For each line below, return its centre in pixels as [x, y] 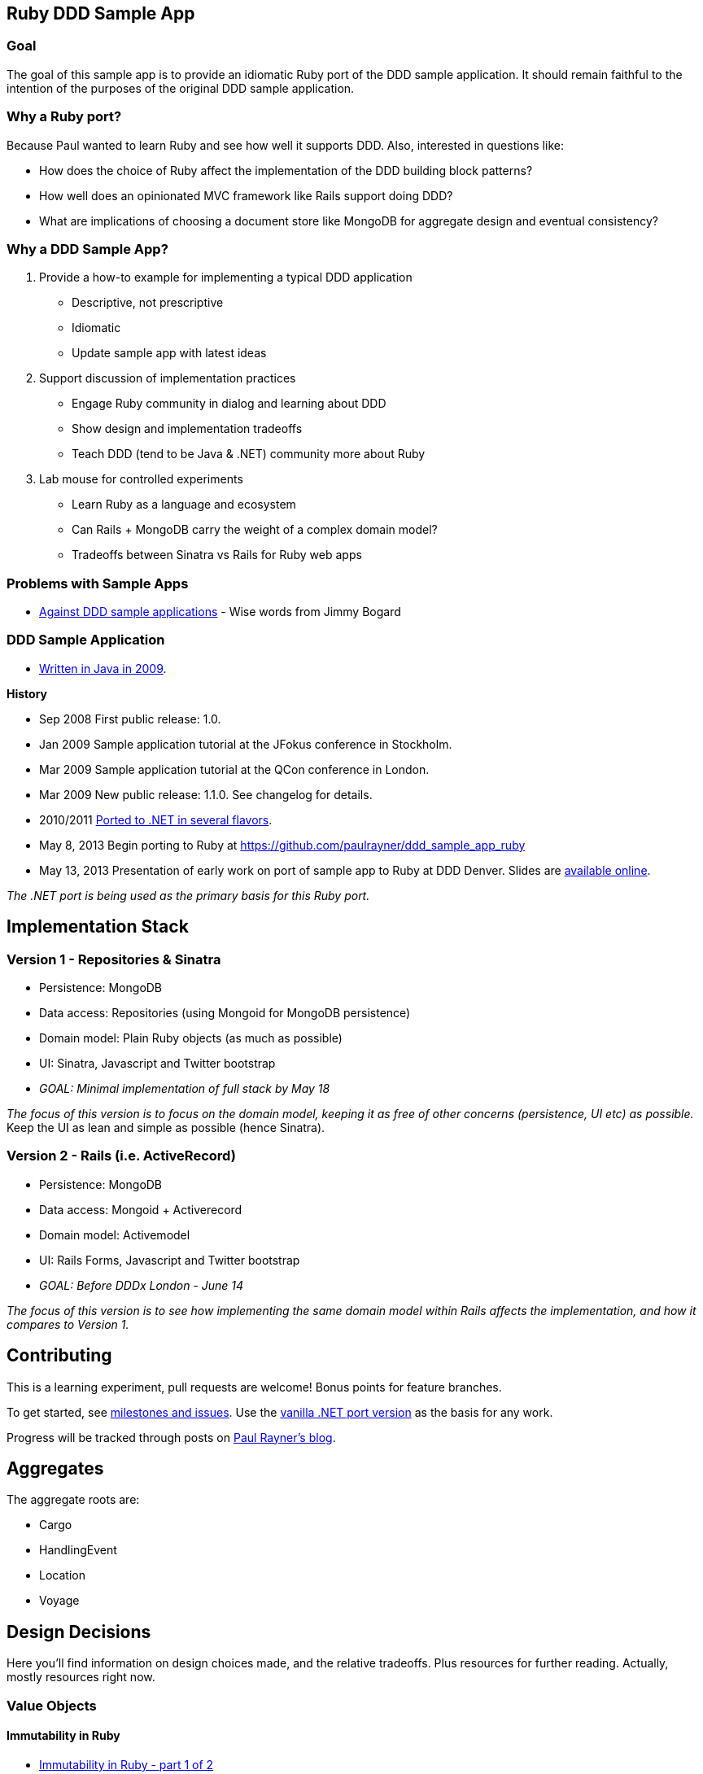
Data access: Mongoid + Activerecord [141, 1209]
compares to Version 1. [68, 1324]
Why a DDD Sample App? [87, 249]
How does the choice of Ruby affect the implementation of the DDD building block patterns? [286, 170]
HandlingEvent [78, 1550]
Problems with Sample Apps [98, 583]
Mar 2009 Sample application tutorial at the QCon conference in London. [234, 769]
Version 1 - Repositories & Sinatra [114, 959]
